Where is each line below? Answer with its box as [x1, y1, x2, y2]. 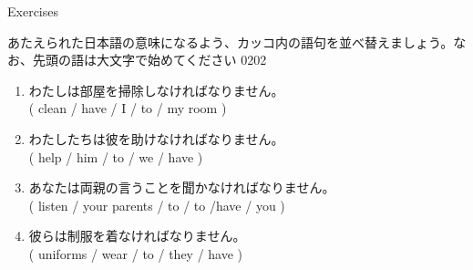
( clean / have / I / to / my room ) [28, 99, 227, 118]
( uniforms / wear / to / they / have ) [28, 244, 243, 263]
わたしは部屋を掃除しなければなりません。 [28, 80, 284, 99]
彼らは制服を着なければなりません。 [28, 226, 246, 245]
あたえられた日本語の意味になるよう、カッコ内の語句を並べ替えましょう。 [7, 32, 454, 51]
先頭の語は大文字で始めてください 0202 [32, 50, 267, 69]
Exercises [7, 2, 58, 20]
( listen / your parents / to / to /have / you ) [28, 195, 285, 214]
